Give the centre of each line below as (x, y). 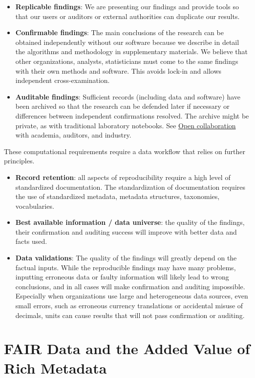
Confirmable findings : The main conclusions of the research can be (119, 32)
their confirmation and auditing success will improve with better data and (126, 231)
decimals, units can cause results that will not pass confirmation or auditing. (130, 315)
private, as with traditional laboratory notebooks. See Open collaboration (126, 125)
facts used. (31, 241)
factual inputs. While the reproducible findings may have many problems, (126, 267)
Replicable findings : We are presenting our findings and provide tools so (127, 6)
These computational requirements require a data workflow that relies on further (125, 151)
